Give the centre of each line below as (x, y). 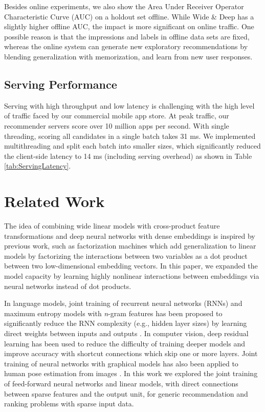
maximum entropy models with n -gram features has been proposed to (113, 313)
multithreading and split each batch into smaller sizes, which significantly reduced (132, 146)
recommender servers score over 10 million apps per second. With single (117, 125)
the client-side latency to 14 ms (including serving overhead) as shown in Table (128, 156)
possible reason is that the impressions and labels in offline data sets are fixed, (127, 36)
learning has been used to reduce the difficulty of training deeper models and (125, 343)
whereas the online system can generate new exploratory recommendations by (126, 46)
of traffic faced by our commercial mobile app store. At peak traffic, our (117, 116)
